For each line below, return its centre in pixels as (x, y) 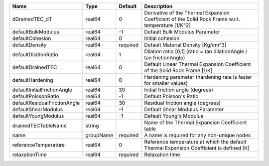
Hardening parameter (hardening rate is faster (198, 77)
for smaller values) (166, 83)
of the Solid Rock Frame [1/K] (178, 71)
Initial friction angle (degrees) (179, 90)
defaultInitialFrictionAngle (42, 90)
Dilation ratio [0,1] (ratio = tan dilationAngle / (196, 51)
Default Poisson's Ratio (171, 96)
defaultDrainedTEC (35, 67)
